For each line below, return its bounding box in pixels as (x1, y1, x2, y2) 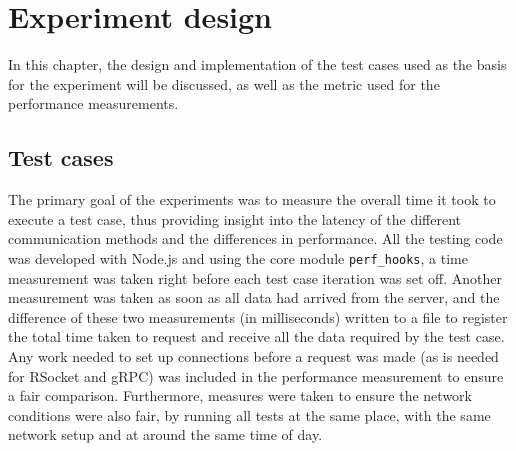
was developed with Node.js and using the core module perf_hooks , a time (8, 247, 468, 268)
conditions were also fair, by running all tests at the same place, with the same (8, 404, 491, 425)
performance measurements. (8, 93, 179, 114)
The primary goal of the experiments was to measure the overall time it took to (8, 189, 496, 210)
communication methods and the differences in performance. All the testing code (8, 228, 503, 249)
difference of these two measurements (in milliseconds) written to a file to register (8, 306, 508, 327)
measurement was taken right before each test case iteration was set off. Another (8, 267, 503, 288)
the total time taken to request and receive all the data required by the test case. (8, 326, 505, 347)
